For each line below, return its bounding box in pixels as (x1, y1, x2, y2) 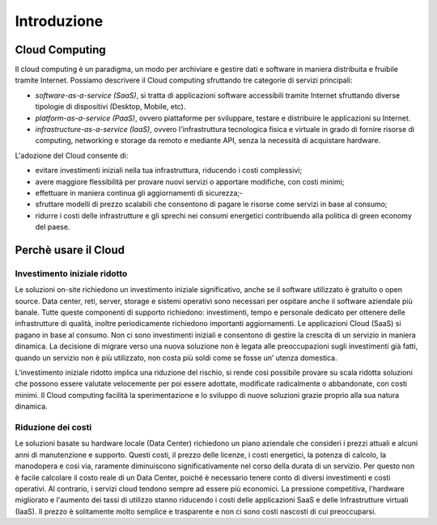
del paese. (35, 222, 70, 232)
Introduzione (15, 12, 104, 30)
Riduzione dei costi (15, 421, 92, 433)
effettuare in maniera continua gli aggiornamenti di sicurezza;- (35, 188, 244, 197)
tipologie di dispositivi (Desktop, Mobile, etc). (35, 102, 186, 112)
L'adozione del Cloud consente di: (15, 150, 129, 160)
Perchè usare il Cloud (15, 243, 125, 256)
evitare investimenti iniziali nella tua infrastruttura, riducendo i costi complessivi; (35, 166, 303, 176)
